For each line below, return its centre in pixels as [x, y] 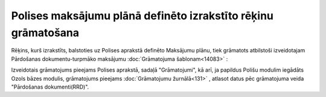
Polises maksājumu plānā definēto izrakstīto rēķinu [142, 16]
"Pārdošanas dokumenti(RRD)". [50, 87]
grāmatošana [45, 33]
